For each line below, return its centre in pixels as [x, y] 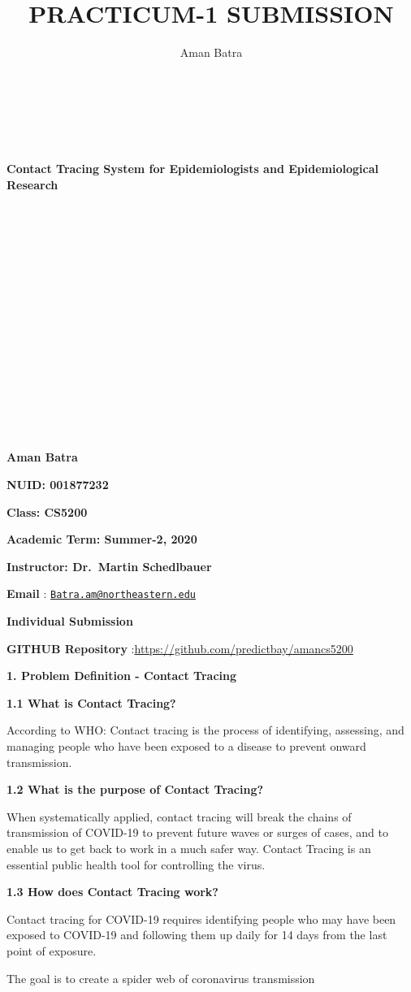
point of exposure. [52, 950]
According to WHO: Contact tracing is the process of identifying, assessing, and [205, 730]
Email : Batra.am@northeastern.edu [101, 593]
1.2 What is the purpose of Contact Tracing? [135, 789]
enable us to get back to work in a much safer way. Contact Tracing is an [189, 848]
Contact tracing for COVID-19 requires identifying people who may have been [201, 918]
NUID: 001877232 [58, 485]
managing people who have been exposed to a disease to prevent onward [186, 746]
